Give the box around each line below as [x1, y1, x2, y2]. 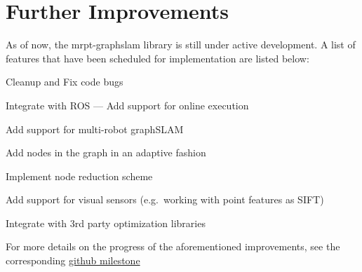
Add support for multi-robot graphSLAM [6, 121, 184, 136]
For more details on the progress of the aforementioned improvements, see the [6, 239, 340, 254]
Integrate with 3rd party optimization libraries [6, 215, 206, 230]
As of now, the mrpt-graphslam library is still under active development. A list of [6, 37, 356, 52]
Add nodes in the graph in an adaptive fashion [6, 145, 206, 160]
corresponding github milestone [6, 253, 140, 268]
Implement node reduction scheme [6, 168, 153, 183]
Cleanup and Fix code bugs [6, 74, 123, 89]
